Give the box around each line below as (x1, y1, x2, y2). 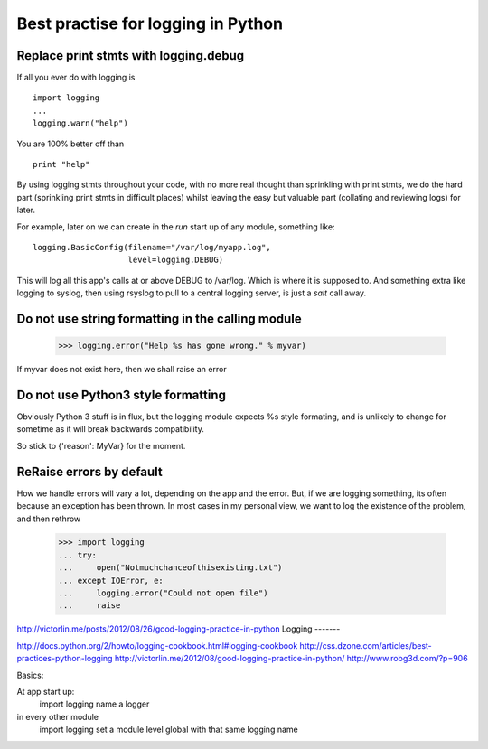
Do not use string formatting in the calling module (16, 311, 302, 326)
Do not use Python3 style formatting (16, 387, 226, 402)
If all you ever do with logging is (16, 72, 136, 83)
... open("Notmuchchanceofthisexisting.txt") (58, 563, 283, 573)
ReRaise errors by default (16, 463, 163, 479)
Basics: (16, 669, 44, 680)
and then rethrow (16, 513, 81, 524)
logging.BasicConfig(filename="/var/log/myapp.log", (33, 242, 271, 252)
